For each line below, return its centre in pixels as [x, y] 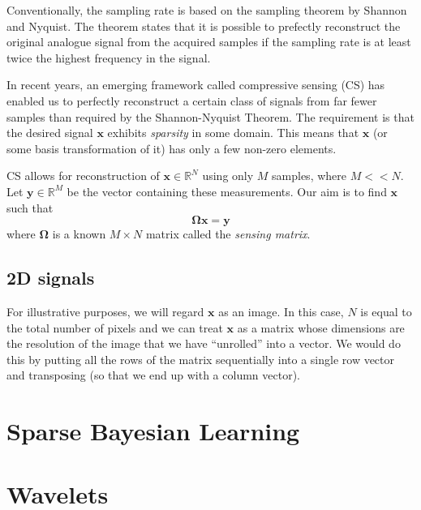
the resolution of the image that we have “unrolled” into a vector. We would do [204, 343]
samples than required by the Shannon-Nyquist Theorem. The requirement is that [210, 116]
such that [30, 207]
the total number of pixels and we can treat [115, 327]
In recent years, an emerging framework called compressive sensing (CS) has [196, 85]
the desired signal [50, 133]
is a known [79, 234]
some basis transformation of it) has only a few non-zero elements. [172, 148]
